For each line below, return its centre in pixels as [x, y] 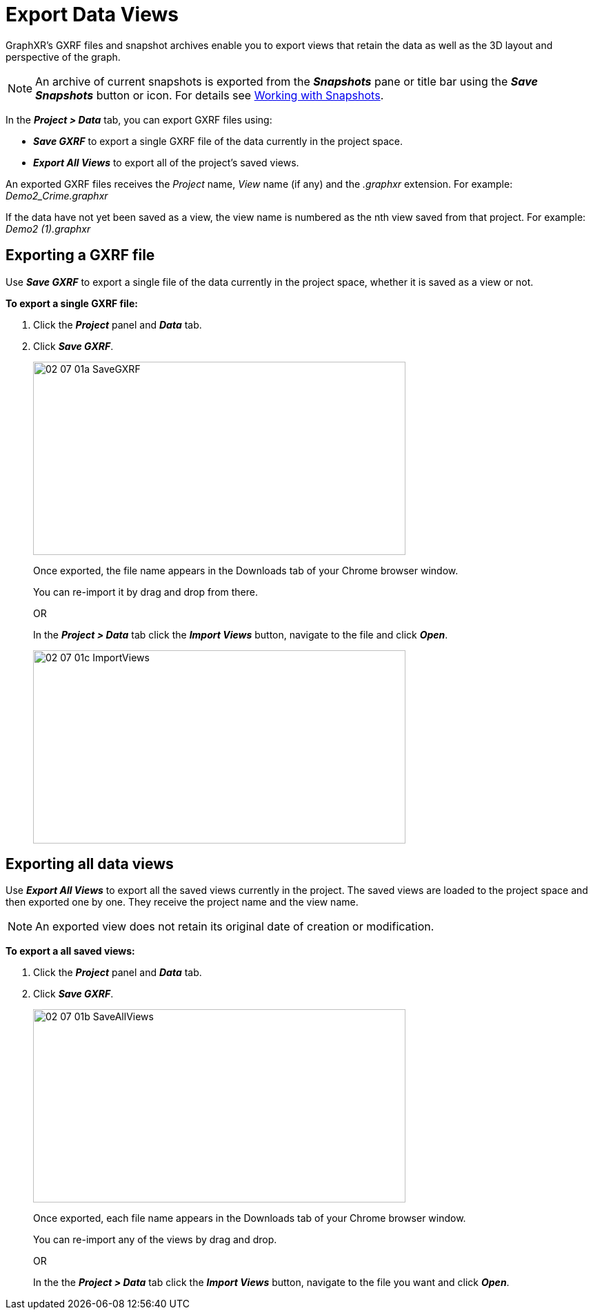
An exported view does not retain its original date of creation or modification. [235, 927]
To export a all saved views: [70, 951]
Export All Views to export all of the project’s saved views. [166, 162]
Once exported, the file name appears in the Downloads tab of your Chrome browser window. [246, 570]
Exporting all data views [90, 864]
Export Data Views [92, 14]
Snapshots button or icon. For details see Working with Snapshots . [210, 95]
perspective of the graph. [63, 57]
